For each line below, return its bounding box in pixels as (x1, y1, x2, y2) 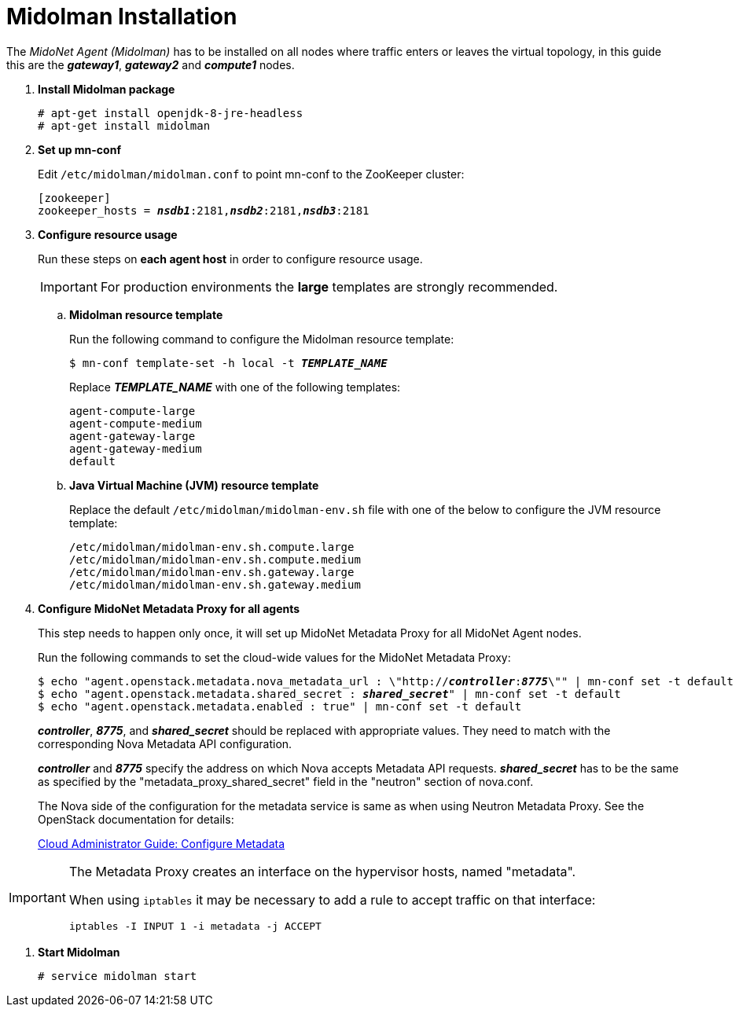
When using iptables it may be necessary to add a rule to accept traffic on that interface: (68, 891, 596, 908)
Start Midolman (38, 945, 120, 959)
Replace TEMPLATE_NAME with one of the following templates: (69, 380, 401, 394)
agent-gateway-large (69, 429, 196, 442)
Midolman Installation (6, 3, 237, 30)
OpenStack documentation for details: (38, 812, 234, 826)
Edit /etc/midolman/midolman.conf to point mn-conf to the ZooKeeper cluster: (38, 167, 465, 181)
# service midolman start (38, 969, 197, 982)
